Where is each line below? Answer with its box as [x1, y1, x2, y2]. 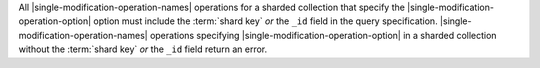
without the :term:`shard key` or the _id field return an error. [18, 43, 268, 55]
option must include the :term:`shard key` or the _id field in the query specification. [93, 15, 439, 27]
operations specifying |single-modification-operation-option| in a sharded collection [150, 29, 497, 41]
